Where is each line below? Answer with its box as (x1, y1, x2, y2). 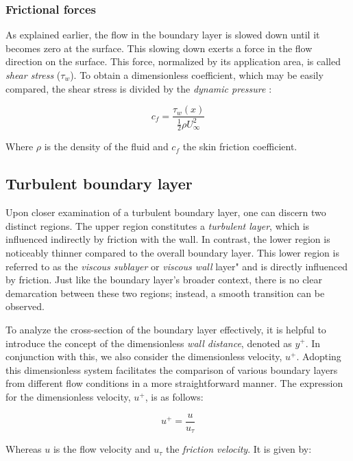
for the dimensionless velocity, (5, 389, 131, 403)
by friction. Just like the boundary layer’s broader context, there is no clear (5, 272, 322, 287)
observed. (5, 299, 45, 314)
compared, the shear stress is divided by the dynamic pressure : (5, 81, 272, 95)
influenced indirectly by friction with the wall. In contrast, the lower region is (5, 232, 330, 246)
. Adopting (296, 349, 341, 364)
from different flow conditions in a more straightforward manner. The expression (5, 376, 343, 390)
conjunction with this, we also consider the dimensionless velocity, (5, 349, 282, 364)
